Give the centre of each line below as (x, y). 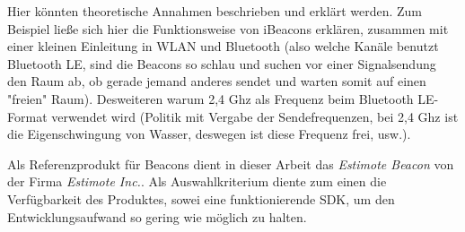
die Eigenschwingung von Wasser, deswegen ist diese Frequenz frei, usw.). (209, 134)
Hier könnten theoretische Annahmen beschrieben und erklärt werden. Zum (215, 11)
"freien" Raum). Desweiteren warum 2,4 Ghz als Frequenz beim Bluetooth (211, 98)
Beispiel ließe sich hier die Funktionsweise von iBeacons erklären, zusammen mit (228, 28)
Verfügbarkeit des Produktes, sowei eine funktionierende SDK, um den (201, 198)
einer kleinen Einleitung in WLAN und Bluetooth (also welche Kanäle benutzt (223, 46)
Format (27, 116)
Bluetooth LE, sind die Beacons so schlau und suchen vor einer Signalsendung (222, 63)
